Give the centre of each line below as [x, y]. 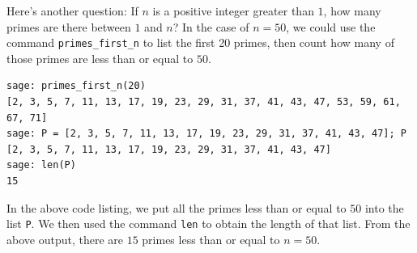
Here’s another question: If [72, 11]
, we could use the [331, 26]
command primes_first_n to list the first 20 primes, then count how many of [200, 42]
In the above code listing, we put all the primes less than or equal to [177, 207]
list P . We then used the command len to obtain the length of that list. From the [208, 223]
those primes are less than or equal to [100, 58]
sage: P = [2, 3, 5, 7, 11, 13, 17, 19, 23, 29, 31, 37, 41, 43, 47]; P [206, 134]
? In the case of [211, 26]
